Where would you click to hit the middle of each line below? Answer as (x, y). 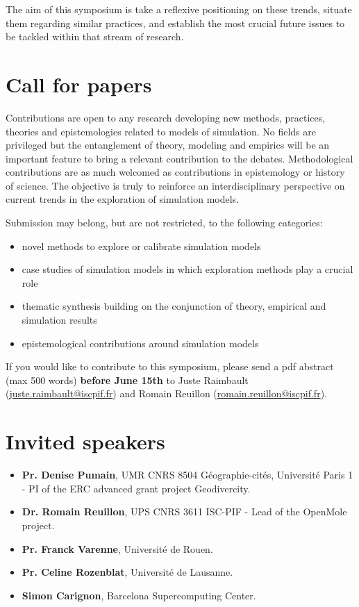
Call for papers (79, 84)
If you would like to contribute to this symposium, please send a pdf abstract (170, 366)
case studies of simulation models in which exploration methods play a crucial (187, 269)
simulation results (59, 320)
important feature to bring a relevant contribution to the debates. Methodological (179, 158)
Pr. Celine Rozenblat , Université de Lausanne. (127, 572)
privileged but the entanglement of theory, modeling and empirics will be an (168, 145)
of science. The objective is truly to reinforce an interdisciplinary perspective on (175, 185)
